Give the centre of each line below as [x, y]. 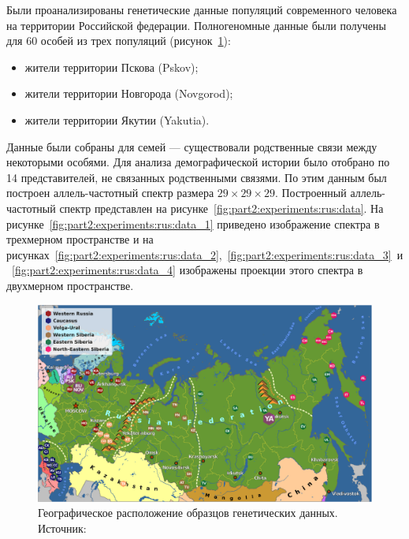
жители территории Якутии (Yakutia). [117, 119]
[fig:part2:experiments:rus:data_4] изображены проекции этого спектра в [188, 270]
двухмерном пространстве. [70, 285]
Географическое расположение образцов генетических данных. [188, 513]
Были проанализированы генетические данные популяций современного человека [202, 9]
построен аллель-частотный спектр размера [110, 193]
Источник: [62, 528]
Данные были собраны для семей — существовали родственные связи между [192, 146]
